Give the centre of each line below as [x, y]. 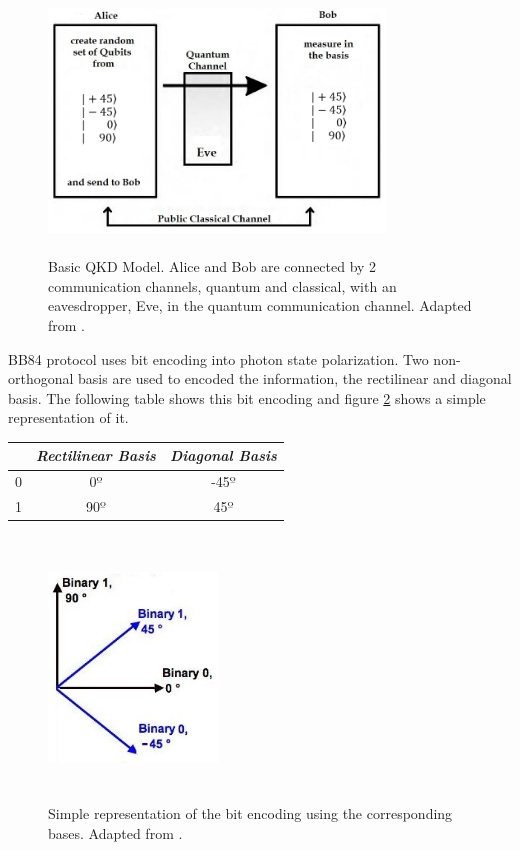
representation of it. [68, 417]
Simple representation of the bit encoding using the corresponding [250, 813]
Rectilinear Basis [96, 455]
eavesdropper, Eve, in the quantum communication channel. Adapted [260, 305]
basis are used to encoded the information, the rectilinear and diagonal [295, 378]
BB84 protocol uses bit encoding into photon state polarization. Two [218, 358]
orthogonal [41, 378]
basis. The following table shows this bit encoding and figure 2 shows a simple [247, 397]
